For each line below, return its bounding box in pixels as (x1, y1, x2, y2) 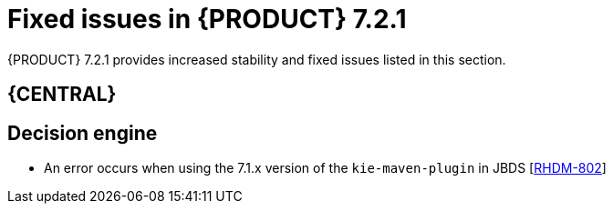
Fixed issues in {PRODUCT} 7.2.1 (7, 4, 407, 35)
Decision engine (7, 121, 158, 145)
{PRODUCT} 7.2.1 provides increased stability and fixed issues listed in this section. (7, 51, 506, 67)
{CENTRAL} (7, 83, 117, 106)
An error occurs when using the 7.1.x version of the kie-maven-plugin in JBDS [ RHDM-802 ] (44, 160, 607, 176)
